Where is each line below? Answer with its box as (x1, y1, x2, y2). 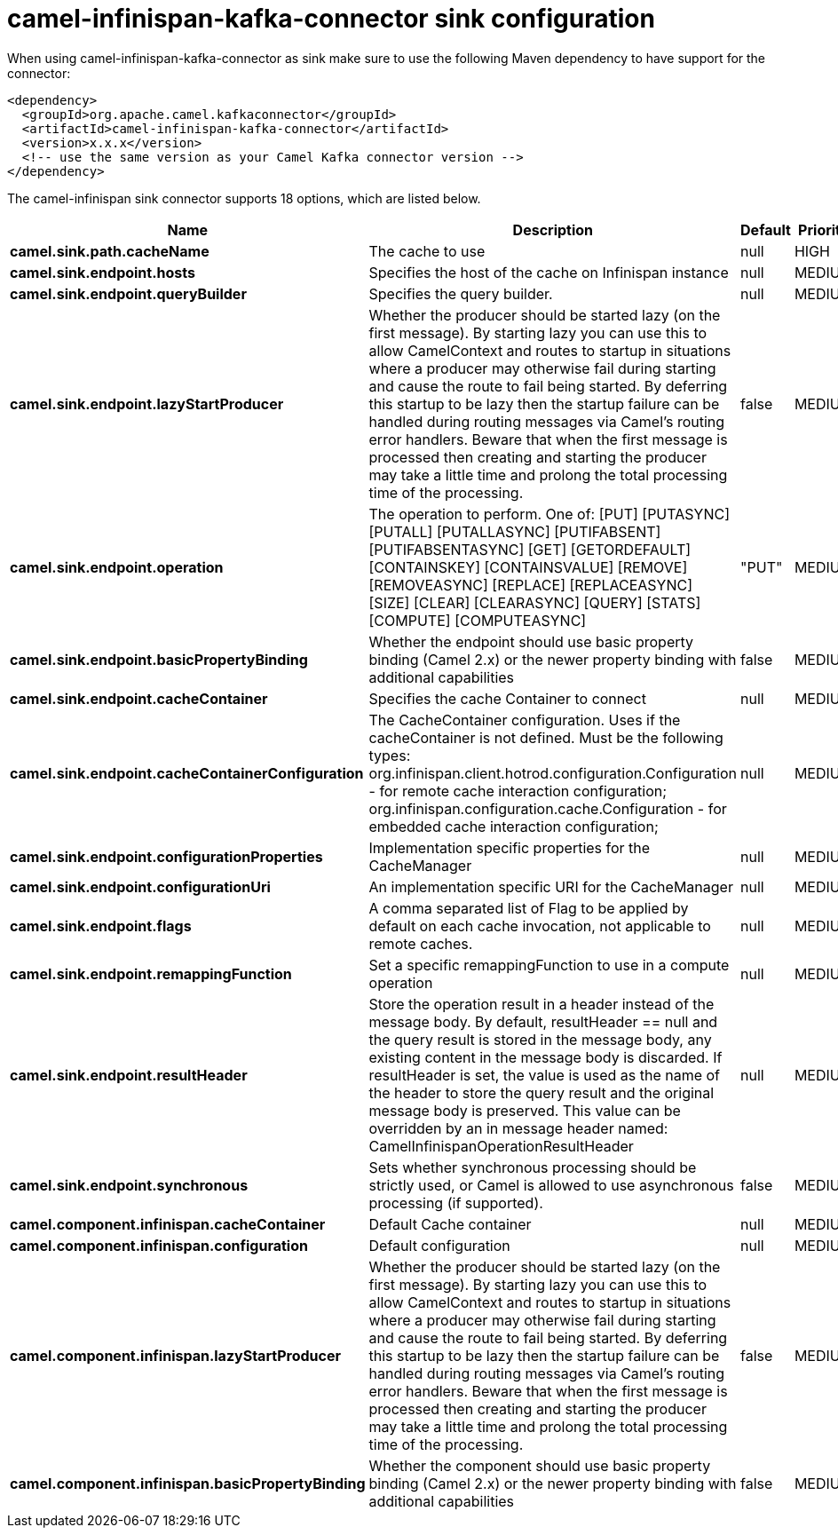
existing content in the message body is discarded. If (368, 1048, 723, 1066)
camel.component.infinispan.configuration (10, 1236, 308, 1254)
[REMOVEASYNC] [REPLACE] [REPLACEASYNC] (368, 575, 693, 594)
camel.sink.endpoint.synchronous (10, 1175, 249, 1194)
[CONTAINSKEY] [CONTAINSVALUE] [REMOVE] (368, 558, 688, 576)
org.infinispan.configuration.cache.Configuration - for (368, 799, 727, 818)
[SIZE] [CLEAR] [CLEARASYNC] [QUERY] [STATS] (368, 593, 701, 612)
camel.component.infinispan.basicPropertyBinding (10, 1474, 366, 1492)
